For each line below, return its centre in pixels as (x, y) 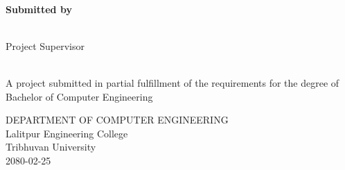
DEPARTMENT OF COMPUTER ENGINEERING (117, 120)
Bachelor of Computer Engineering (79, 96)
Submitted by (39, 9)
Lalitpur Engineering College (67, 133)
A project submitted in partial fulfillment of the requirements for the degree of (172, 82)
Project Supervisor (45, 45)
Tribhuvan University (51, 147)
